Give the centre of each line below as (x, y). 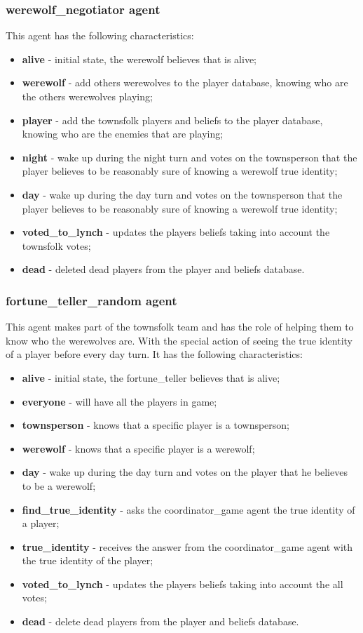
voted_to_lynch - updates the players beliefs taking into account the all (183, 584)
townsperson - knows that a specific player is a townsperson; (156, 425)
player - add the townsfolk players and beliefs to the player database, (172, 120)
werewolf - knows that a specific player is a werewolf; (138, 448)
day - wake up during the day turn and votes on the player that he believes (185, 472)
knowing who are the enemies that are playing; (123, 134)
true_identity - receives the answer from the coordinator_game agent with (187, 546)
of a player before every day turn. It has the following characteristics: (154, 354)
